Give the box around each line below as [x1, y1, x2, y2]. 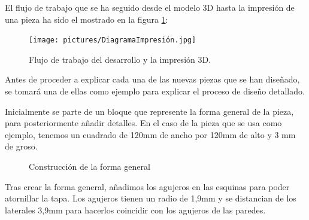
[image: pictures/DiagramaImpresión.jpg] [29, 36, 196, 45]
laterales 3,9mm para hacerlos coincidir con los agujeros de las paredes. [5, 203, 266, 216]
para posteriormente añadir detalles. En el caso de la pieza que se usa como [5, 117, 282, 129]
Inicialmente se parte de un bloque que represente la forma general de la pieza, [5, 105, 294, 117]
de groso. [5, 140, 38, 152]
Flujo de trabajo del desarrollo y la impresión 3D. [29, 53, 211, 65]
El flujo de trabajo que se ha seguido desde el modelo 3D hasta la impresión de [5, 1, 295, 13]
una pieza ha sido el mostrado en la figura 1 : [5, 13, 168, 25]
